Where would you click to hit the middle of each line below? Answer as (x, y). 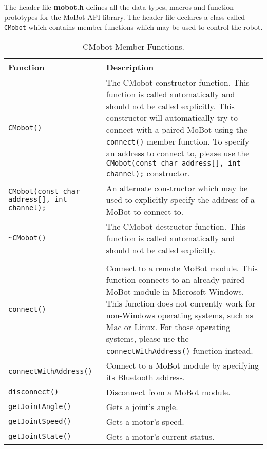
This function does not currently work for (181, 303)
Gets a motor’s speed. (145, 421)
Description (130, 67)
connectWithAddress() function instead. (179, 350)
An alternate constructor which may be (177, 188)
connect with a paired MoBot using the (177, 129)
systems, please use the (147, 338)
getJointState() (40, 436)
